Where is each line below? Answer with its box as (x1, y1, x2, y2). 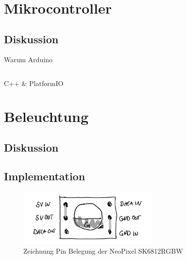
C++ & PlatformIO (4, 78, 64, 88)
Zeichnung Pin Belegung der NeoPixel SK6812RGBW (23, 245, 183, 256)
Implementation (4, 168, 85, 183)
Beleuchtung (4, 106, 89, 126)
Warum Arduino (4, 54, 53, 64)
